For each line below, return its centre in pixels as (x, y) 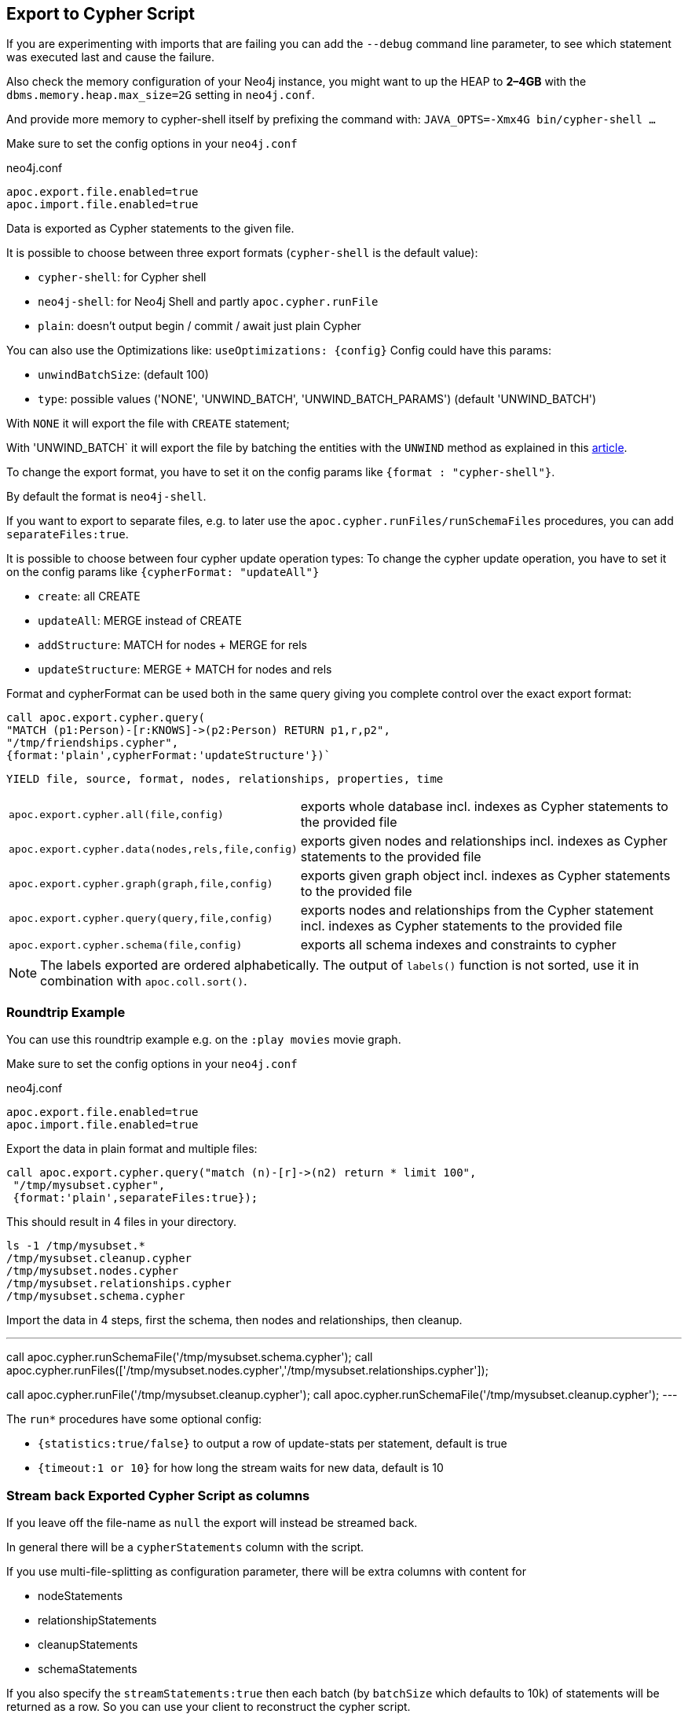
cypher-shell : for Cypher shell (122, 277)
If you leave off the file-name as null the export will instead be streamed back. (212, 1522)
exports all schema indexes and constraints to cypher (458, 945)
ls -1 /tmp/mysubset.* (76, 1246)
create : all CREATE (89, 596)
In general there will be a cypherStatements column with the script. (185, 1547)
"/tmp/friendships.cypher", (93, 743)
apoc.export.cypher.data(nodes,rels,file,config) (153, 849)
